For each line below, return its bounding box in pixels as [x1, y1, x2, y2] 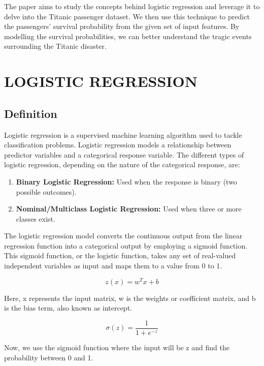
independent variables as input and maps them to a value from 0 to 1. [4, 260, 222, 271]
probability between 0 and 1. [4, 352, 93, 362]
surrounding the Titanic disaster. [4, 41, 107, 51]
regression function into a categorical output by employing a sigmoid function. [4, 240, 248, 251]
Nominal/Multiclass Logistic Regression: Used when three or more [16, 203, 242, 214]
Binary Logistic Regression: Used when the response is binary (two [16, 176, 237, 187]
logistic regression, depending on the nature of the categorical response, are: [4, 159, 240, 170]
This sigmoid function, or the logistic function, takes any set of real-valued [4, 250, 236, 261]
